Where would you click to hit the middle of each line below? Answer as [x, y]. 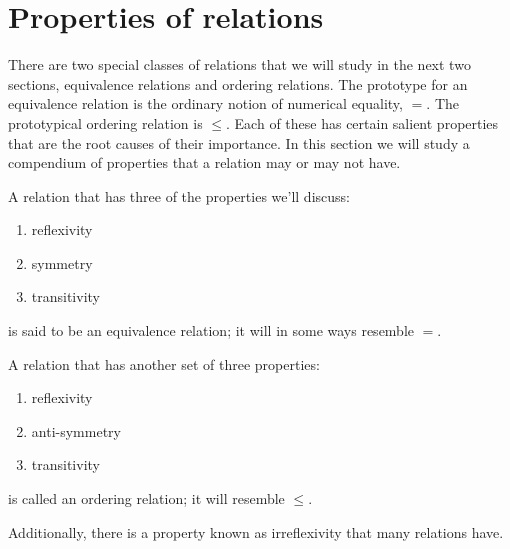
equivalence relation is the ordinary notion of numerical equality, [205, 103]
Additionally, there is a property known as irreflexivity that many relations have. [256, 531]
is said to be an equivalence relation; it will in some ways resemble [211, 330]
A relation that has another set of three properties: [164, 363]
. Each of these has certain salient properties [362, 122]
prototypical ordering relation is [105, 122]
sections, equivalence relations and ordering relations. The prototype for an [238, 83]
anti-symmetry [76, 430]
